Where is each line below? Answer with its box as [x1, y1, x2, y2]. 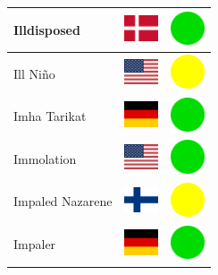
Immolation [13, 149, 77, 168]
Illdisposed [13, 20, 80, 39]
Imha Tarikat [13, 107, 87, 125]
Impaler [13, 235, 56, 254]
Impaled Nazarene [13, 192, 113, 211]
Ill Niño [13, 64, 55, 82]
